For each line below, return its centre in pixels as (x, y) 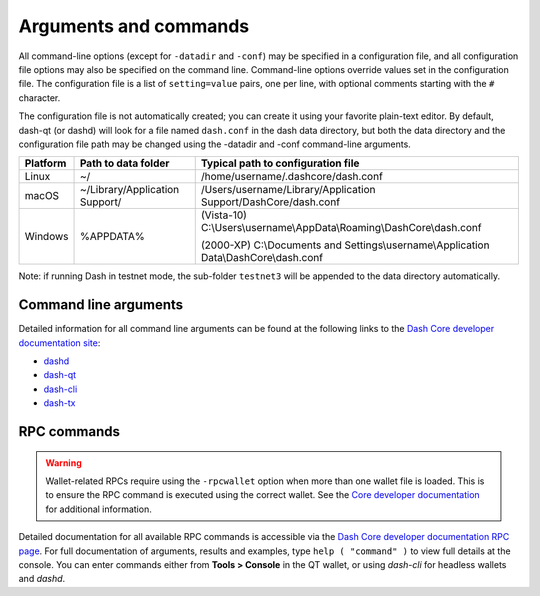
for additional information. (98, 509)
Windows (46, 237)
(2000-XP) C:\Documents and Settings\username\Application (345, 245)
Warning (63, 462)
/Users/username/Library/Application (288, 190)
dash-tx (59, 403)
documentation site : (59, 342)
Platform (45, 163)
